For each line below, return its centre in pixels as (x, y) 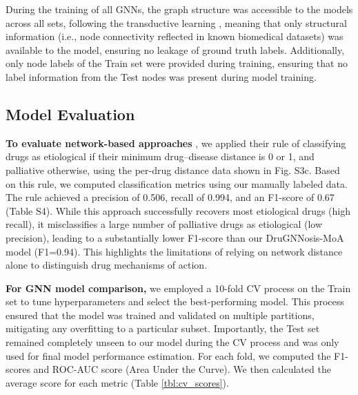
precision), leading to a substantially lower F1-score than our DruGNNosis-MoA (175, 237)
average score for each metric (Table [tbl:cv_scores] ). (117, 382)
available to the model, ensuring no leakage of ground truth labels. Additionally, (175, 49)
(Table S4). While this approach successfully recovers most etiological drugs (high (178, 210)
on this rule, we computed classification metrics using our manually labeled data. (177, 183)
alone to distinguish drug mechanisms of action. (107, 265)
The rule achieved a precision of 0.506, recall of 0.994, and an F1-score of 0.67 (170, 197)
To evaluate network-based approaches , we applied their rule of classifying (176, 143)
